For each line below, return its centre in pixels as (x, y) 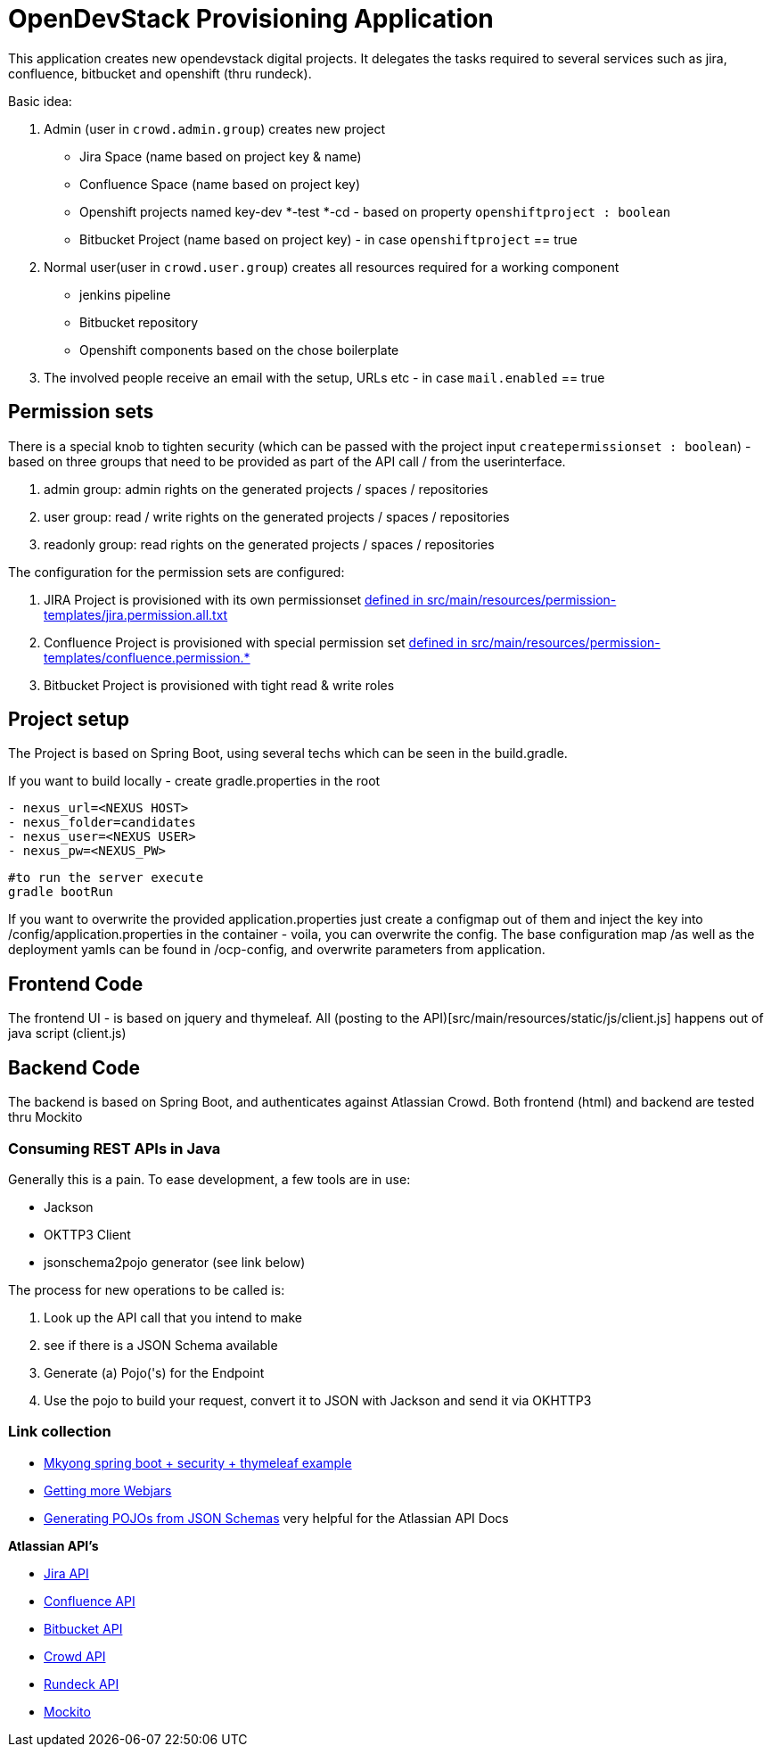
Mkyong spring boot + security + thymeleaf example (198, 1462)
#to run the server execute (106, 878)
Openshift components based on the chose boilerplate (239, 350)
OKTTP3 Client (87, 1234)
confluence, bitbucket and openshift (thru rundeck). (160, 73)
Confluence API (90, 1601)
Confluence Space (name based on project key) (220, 184)
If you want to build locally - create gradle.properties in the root (194, 781)
